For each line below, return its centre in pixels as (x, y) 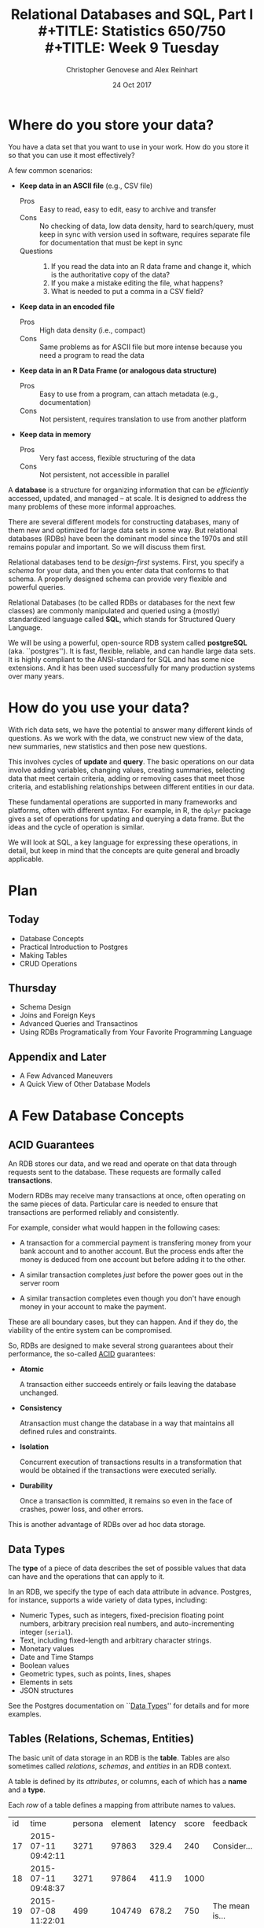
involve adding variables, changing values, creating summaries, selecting (126, 770)
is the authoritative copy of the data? (110, 274)
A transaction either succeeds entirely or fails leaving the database (128, 1385)
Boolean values (44, 1665)
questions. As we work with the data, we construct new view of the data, (126, 738)
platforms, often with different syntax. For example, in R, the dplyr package (130, 810)
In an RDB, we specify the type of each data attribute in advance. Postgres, (130, 1592)
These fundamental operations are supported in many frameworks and (123, 802)
